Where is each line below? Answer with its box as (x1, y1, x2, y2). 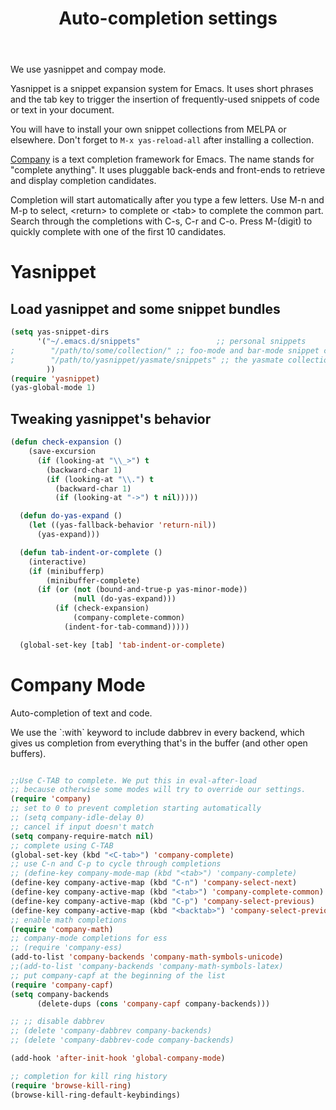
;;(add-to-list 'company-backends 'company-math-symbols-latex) (10, 962, 284, 972)
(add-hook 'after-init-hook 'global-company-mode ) (10, 1053, 226, 1064)
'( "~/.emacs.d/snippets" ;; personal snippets (36, 337, 307, 347)
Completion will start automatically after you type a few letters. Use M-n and (10, 194, 325, 206)
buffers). (10, 747, 47, 759)
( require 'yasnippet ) (10, 373, 101, 384)
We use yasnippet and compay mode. (10, 63, 167, 76)
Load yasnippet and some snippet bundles (10, 300, 281, 317)
